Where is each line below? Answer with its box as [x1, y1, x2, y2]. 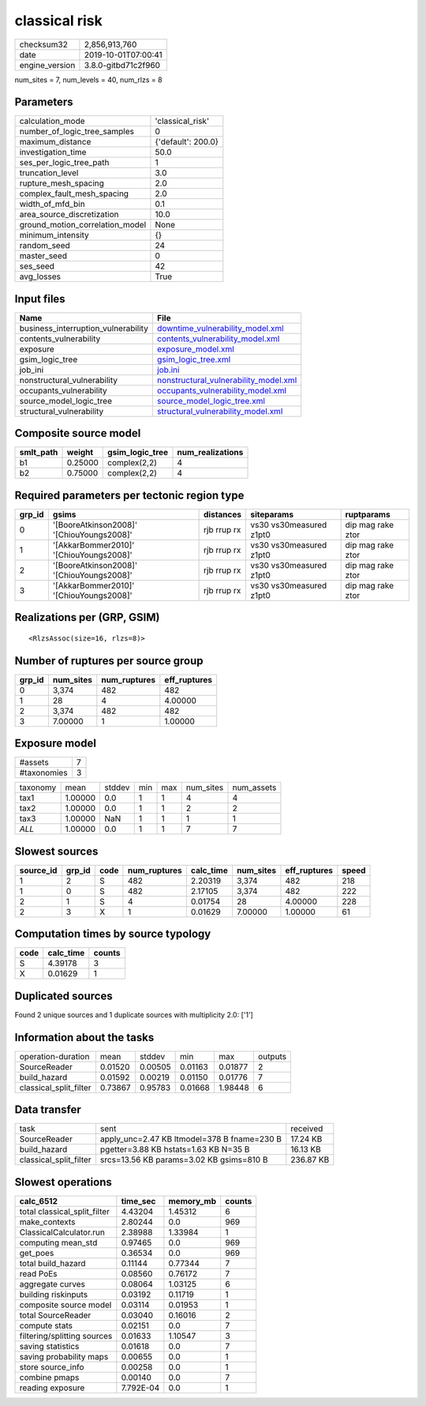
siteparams [249, 509, 294, 520]
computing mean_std [19, 1237, 98, 1248]
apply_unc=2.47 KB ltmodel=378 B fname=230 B [99, 1133, 282, 1145]
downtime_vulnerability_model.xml [156, 322, 284, 333]
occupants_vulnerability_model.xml [156, 385, 287, 396]
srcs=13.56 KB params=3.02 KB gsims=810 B [99, 1154, 268, 1165]
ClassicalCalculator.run [19, 1227, 106, 1238]
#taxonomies [19, 767, 68, 778]
